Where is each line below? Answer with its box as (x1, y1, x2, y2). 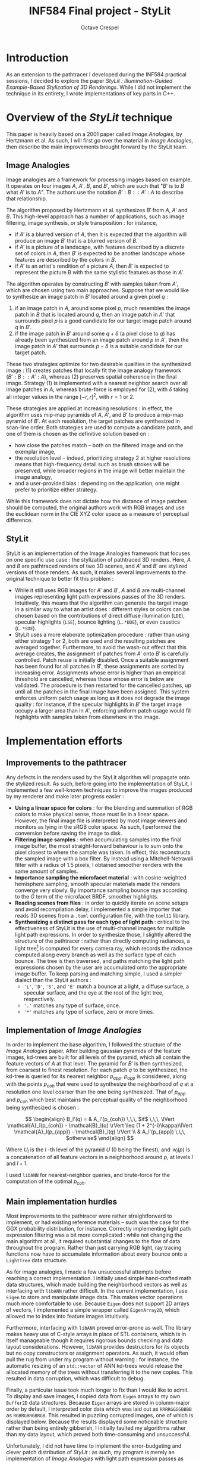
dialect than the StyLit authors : (14, 976, 92, 983)
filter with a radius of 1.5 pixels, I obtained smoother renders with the (14, 861, 183, 868)
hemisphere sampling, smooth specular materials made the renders (14, 880, 180, 887)
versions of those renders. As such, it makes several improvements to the (6, 568, 186, 576)
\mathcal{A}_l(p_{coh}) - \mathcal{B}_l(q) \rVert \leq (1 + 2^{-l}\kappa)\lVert (7, 1122, 193, 1129)
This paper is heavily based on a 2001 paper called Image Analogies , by (6, 130, 182, 138)
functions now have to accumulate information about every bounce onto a (6, 1250, 187, 1257)
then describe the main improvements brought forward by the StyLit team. (6, 143, 188, 150)
